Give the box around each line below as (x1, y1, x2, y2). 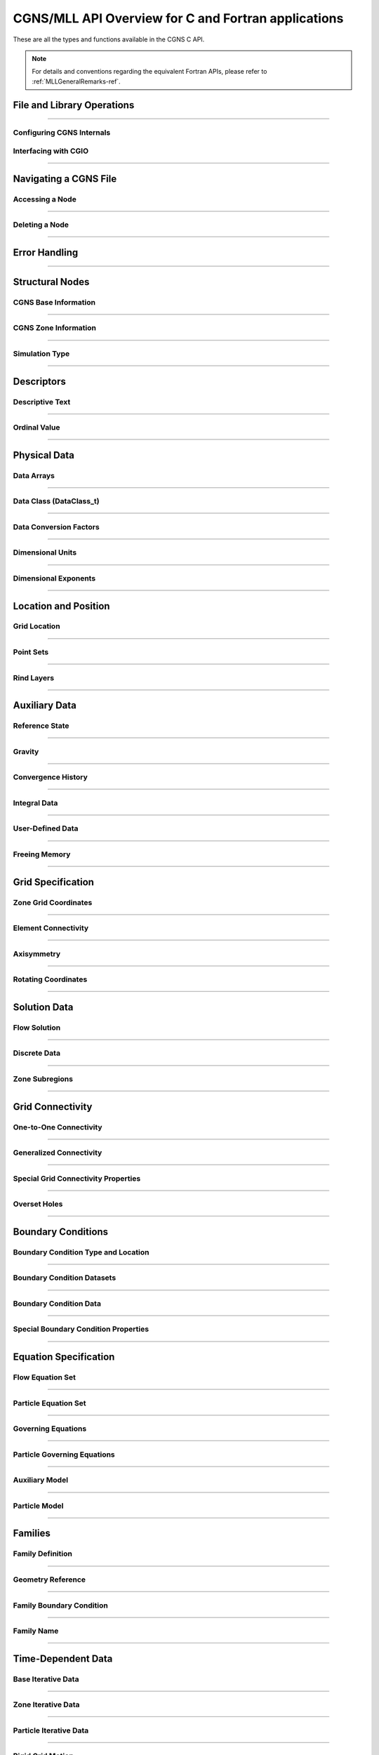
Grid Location (13, 621, 60, 631)
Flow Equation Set (13, 1372, 77, 1382)
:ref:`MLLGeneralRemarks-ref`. (32, 77, 121, 86)
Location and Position (13, 600, 110, 612)
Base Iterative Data (13, 1674, 79, 1684)
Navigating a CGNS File (13, 173, 117, 185)
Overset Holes (13, 1199, 63, 1209)
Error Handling (13, 246, 79, 258)
